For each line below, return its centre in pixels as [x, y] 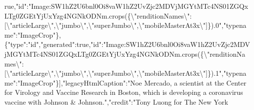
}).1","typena [227, 73]
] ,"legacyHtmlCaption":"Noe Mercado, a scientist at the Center [153, 82]
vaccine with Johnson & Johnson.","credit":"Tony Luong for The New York [116, 101]
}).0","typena [227, 25]
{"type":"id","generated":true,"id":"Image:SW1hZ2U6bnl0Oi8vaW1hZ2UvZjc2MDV [127, 44]
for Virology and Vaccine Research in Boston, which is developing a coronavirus [124, 92]
